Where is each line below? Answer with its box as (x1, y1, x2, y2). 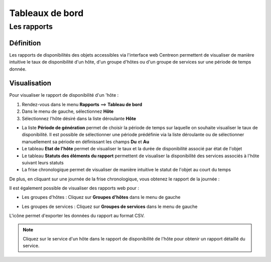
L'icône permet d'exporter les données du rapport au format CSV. (9, 213, 145, 219)
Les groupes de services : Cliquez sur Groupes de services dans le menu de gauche (22, 203, 198, 209)
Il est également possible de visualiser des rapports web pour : (9, 185, 140, 191)
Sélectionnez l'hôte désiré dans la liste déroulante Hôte (22, 115, 137, 121)
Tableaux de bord (9, 8, 84, 19)
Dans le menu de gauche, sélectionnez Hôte (22, 108, 114, 115)
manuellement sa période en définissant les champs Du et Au (22, 138, 150, 145)
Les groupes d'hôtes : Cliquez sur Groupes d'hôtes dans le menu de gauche (22, 194, 181, 200)
